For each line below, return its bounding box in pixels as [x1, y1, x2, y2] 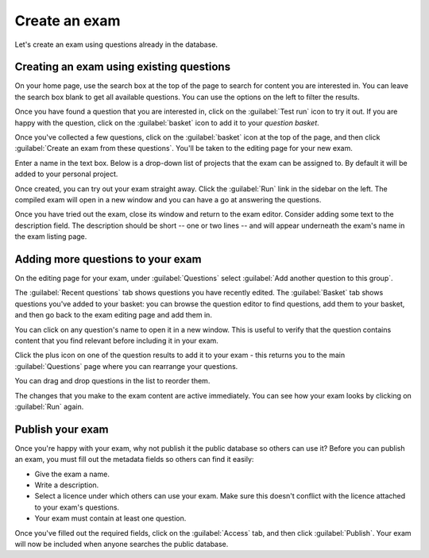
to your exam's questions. [34, 502, 119, 512]
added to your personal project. [14, 169, 118, 179]
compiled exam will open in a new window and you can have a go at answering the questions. [14, 194, 322, 204]
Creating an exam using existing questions [14, 60, 230, 74]
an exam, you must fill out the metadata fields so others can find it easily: [14, 455, 254, 464]
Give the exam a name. [34, 469, 110, 479]
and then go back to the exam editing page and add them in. [14, 310, 212, 320]
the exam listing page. [14, 232, 87, 241]
